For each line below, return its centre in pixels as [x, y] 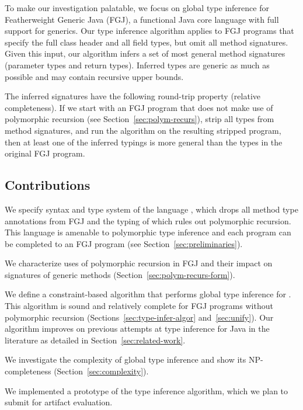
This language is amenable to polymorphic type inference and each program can [148, 232]
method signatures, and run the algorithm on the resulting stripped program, [143, 130]
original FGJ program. [45, 153]
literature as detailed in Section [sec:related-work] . [95, 340]
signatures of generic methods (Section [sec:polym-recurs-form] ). [120, 274]
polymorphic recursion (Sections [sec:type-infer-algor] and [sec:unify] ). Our [139, 317]
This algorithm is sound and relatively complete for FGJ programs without [139, 306]
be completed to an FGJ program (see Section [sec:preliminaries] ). [124, 243]
